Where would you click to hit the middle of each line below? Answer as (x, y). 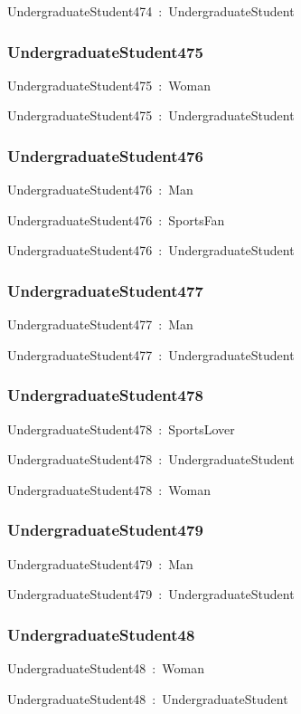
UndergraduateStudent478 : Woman (109, 489)
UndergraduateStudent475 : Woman (109, 85)
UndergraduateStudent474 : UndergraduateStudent (151, 11)
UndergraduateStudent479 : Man (100, 563)
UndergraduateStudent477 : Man (100, 324)
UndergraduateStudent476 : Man (100, 190)
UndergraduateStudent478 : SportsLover (121, 428)
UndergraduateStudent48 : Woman (106, 668)
